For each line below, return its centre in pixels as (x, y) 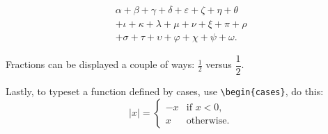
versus (219, 64)
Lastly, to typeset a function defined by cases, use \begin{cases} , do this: (165, 91)
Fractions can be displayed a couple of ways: (100, 64)
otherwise (206, 120)
